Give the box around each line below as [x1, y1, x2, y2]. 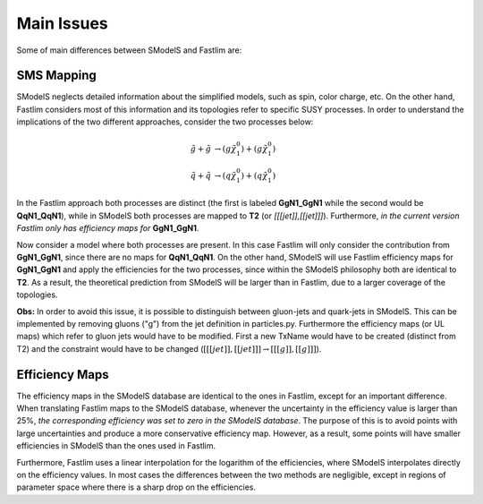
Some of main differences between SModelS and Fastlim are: [16, 45, 242, 56]
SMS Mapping [16, 68, 97, 83]
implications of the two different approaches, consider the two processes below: [16, 116, 314, 127]
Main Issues [16, 13, 109, 33]
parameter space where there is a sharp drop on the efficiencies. [16, 482, 257, 492]
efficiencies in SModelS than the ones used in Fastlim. [16, 440, 216, 451]
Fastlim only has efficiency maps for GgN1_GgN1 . [16, 223, 199, 234]
